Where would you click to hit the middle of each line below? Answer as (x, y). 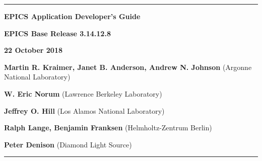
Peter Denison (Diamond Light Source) (68, 144)
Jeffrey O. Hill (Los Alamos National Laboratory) (84, 110)
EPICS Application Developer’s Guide (72, 16)
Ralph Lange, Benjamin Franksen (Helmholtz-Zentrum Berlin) (108, 128)
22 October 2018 (33, 50)
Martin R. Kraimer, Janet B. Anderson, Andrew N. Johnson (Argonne (128, 67)
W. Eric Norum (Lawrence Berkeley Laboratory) (83, 93)
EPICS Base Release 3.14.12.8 (57, 33)
